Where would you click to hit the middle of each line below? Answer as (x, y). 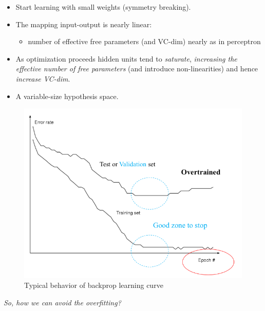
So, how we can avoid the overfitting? (62, 303)
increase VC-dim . (43, 78)
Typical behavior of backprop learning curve (94, 285)
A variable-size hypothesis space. (67, 96)
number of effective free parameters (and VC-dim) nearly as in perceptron (144, 41)
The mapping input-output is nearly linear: (84, 24)
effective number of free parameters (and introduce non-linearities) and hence (137, 69)
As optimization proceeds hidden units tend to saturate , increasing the (126, 58)
